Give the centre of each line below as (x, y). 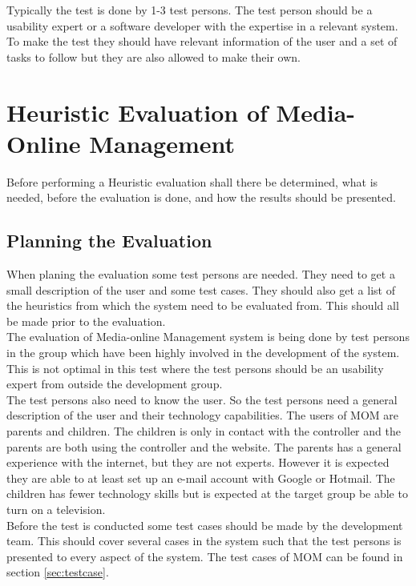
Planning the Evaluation (109, 241)
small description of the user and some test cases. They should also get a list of (201, 289)
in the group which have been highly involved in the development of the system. (203, 353)
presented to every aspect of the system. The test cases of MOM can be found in (205, 556)
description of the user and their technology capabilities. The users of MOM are (203, 415)
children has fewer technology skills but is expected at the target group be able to (207, 494)
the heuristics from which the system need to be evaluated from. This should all (203, 305)
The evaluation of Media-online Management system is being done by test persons (208, 337)
